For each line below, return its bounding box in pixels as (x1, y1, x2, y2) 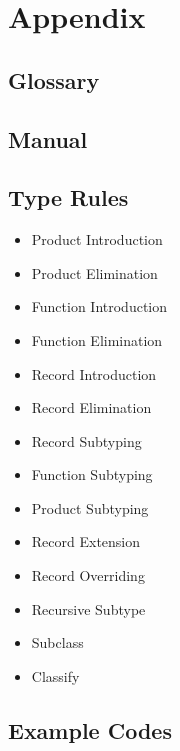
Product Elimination (31, 262, 158, 283)
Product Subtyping (31, 497, 149, 518)
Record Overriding (31, 565, 145, 586)
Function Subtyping (31, 464, 153, 485)
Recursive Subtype (31, 598, 146, 619)
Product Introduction (31, 229, 163, 250)
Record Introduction (31, 363, 157, 384)
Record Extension (31, 531, 141, 552)
